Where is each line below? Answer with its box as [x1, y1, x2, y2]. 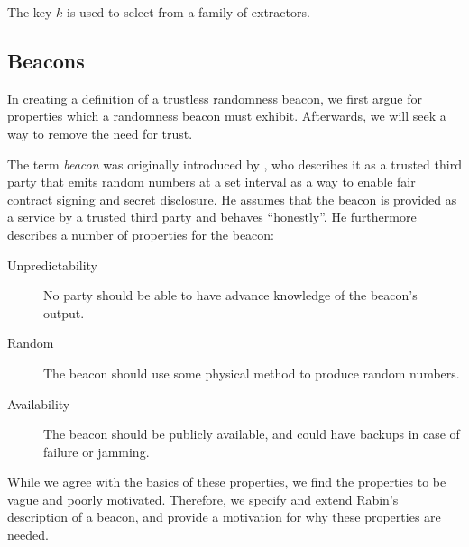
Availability [7, 394, 70, 413]
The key [7, 3, 52, 21]
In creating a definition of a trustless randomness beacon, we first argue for [7, 88, 422, 107]
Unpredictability [7, 255, 98, 274]
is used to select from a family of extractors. [67, 3, 310, 21]
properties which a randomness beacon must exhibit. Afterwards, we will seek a [7, 106, 446, 125]
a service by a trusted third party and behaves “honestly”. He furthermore [7, 207, 417, 226]
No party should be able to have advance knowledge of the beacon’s [43, 286, 418, 305]
